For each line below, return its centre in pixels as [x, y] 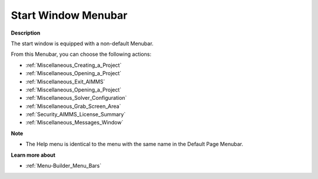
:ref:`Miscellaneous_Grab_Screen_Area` [73, 106]
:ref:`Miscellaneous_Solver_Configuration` [76, 98]
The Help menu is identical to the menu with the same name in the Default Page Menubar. [135, 144]
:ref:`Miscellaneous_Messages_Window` [74, 123]
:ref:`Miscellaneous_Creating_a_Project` [74, 65]
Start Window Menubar [69, 15]
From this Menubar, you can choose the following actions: [81, 54]
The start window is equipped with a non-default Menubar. [82, 43]
